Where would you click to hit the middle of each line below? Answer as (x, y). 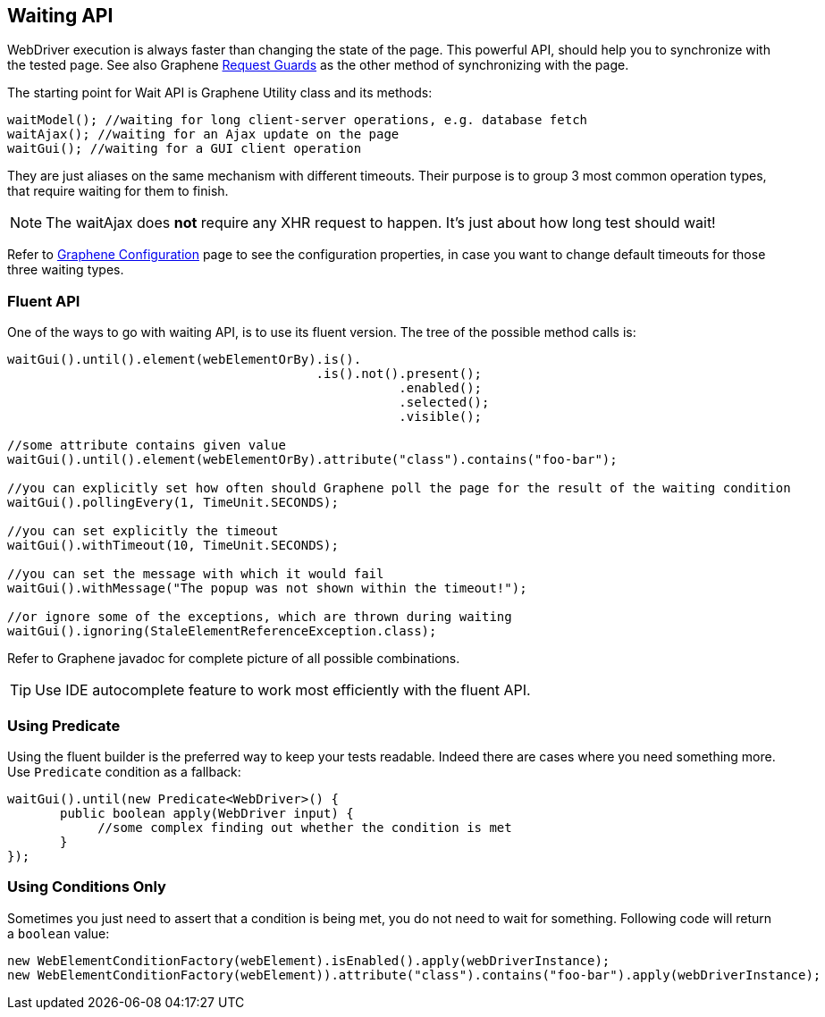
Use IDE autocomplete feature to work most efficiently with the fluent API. (283, 690)
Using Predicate (64, 725)
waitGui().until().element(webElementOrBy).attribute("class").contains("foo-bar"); (312, 460)
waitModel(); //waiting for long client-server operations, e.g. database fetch (298, 120)
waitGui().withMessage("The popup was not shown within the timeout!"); (267, 588)
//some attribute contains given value (147, 445)
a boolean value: (59, 933)
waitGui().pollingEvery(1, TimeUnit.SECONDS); (173, 503)
